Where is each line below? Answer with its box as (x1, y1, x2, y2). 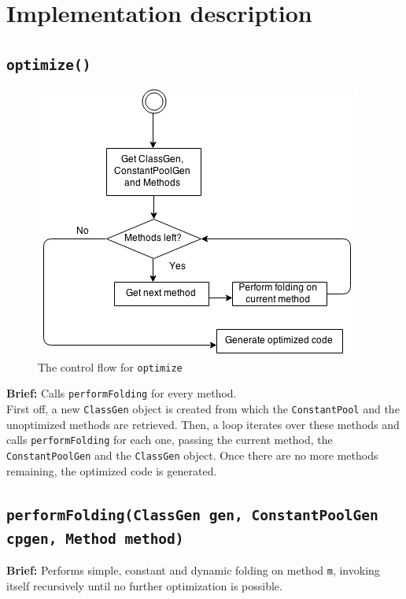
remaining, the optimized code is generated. (6, 462, 217, 479)
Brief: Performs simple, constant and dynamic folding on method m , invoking (6, 561, 380, 578)
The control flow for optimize (38, 358, 183, 375)
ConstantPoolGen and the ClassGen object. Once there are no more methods (6, 446, 378, 463)
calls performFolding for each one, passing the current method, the (6, 431, 333, 448)
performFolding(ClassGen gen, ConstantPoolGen (6, 506, 378, 523)
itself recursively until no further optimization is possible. (6, 577, 282, 593)
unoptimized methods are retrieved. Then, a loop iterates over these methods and (6, 416, 400, 432)
